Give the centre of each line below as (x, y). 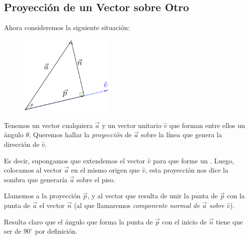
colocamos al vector (33, 170)
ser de (13, 231)
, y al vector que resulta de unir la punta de (153, 196)
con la (236, 196)
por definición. (56, 231)
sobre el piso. (96, 179)
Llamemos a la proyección (42, 196)
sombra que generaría (36, 179)
